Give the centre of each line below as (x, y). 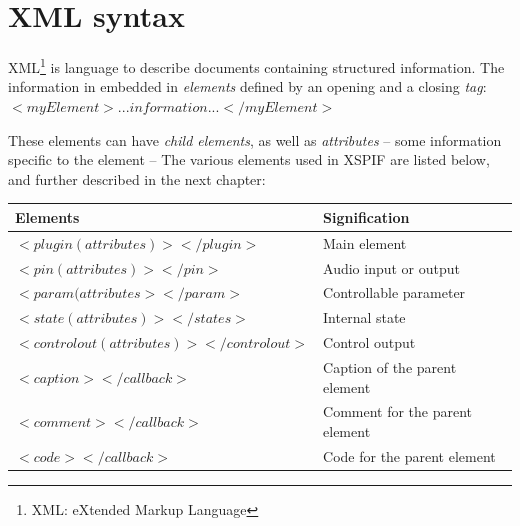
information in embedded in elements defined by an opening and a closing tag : (247, 86)
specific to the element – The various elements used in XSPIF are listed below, (249, 159)
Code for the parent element (409, 455)
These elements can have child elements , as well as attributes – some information (255, 139)
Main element (365, 242)
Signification (366, 216)
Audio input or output (392, 267)
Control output (369, 342)
